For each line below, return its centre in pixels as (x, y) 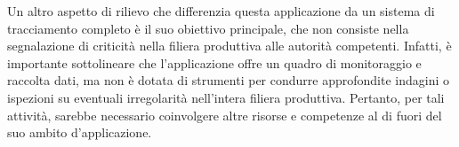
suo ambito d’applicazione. (80, 132)
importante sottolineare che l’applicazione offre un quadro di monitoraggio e (214, 62)
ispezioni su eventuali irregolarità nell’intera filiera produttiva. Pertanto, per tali (226, 97)
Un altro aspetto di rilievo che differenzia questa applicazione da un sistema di (221, 11)
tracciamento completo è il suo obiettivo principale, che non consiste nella (208, 28)
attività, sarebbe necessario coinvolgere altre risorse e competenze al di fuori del (225, 115)
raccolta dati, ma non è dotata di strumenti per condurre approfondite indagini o (228, 80)
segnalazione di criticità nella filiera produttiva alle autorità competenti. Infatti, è (229, 46)
